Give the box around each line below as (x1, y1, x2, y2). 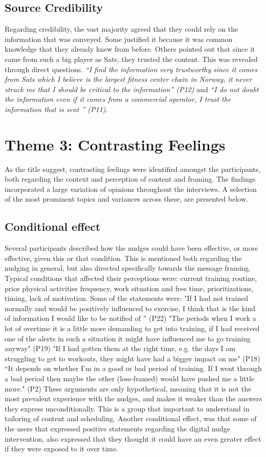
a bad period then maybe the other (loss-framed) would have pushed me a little (5, 373, 255, 383)
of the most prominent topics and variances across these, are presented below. (5, 193, 248, 204)
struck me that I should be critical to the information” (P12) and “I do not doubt (5, 83, 259, 94)
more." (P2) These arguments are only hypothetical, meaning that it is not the (5, 383, 252, 394)
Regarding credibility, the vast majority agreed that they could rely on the (5, 24, 238, 34)
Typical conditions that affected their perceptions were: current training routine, (5, 273, 257, 284)
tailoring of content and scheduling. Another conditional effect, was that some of (5, 413, 257, 424)
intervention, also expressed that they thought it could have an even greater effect (5, 433, 261, 444)
